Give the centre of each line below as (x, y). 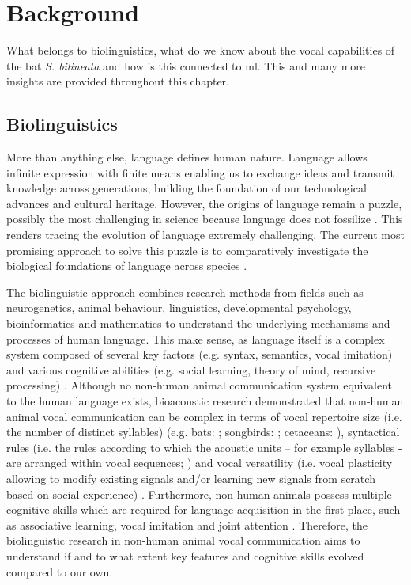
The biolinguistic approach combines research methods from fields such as (185, 292)
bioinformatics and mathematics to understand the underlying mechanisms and (198, 323)
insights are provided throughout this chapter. (118, 81)
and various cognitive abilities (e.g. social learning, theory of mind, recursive (191, 369)
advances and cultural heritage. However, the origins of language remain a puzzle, (204, 203)
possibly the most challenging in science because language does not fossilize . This (205, 219)
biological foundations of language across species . (127, 266)
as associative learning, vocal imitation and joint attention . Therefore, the (187, 524)
